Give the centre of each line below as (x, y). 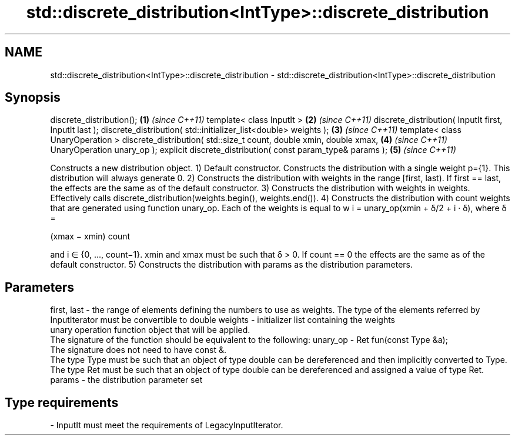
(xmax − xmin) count (90, 236)
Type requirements (62, 402)
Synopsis (33, 98)
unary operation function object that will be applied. (150, 330)
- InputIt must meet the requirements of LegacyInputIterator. (167, 425)
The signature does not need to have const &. (138, 350)
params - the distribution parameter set (126, 380)
